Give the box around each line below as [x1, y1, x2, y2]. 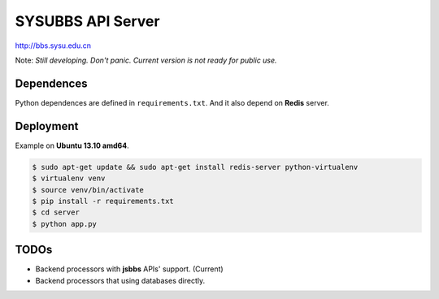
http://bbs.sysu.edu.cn [15, 41, 91, 50]
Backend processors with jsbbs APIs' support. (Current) [35, 264, 224, 274]
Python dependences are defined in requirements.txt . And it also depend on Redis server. [15, 97, 329, 107]
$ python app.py [32, 219, 98, 228]
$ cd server [32, 208, 80, 217]
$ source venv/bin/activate [32, 185, 144, 194]
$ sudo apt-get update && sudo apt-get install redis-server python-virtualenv [32, 162, 359, 171]
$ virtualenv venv [32, 174, 106, 183]
